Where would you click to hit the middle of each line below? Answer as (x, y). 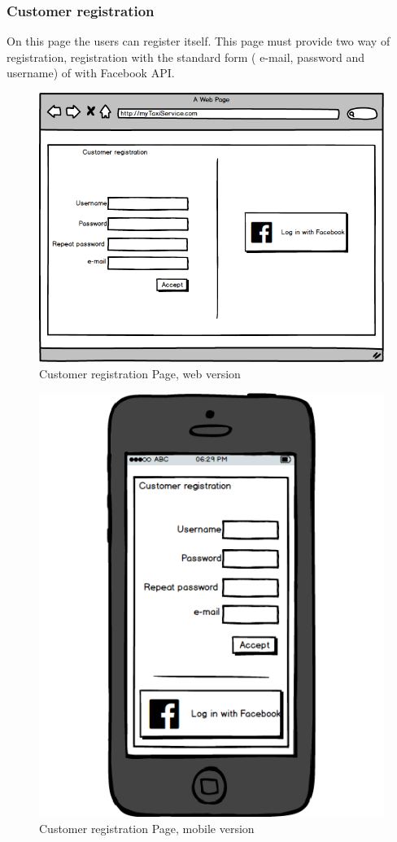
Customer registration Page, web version (140, 373)
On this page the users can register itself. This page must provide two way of (198, 41)
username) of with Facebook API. (91, 73)
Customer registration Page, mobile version (147, 828)
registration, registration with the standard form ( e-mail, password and (186, 57)
